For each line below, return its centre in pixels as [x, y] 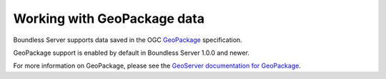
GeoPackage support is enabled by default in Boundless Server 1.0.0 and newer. [132, 53]
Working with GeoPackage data [109, 19]
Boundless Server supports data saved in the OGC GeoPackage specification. [128, 40]
